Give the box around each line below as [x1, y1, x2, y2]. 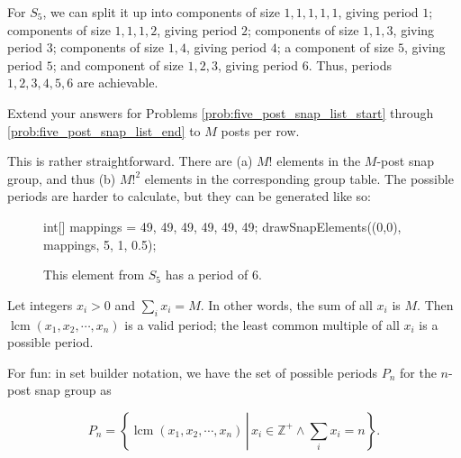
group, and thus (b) [7, 169, 116, 188]
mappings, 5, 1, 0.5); [43, 234, 157, 253]
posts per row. [221, 121, 300, 140]
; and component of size [52, 55, 184, 74]
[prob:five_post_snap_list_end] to [7, 121, 201, 140]
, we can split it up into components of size [42, 3, 280, 21]
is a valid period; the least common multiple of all [124, 315, 400, 334]
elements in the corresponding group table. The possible [144, 169, 454, 188]
